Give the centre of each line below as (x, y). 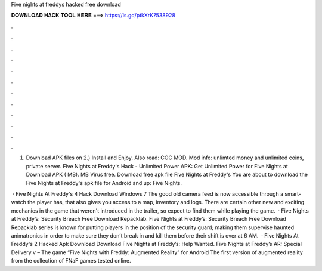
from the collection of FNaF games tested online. (71, 261)
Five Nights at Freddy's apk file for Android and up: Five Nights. (104, 183)
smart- (292, 194)
